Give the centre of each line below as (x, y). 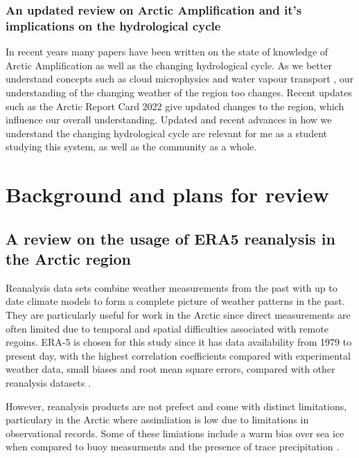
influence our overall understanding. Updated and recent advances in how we (169, 120)
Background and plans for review (167, 194)
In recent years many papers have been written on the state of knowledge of (167, 52)
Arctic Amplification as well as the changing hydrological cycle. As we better (169, 65)
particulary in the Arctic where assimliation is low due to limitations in (157, 420)
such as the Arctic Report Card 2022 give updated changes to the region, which (175, 106)
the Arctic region (68, 259)
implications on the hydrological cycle (113, 25)
